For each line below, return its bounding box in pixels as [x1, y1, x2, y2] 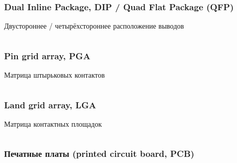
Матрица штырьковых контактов [4, 69, 105, 80]
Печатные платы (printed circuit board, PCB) [4, 147, 195, 160]
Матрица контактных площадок [4, 118, 102, 129]
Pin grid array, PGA [4, 49, 90, 62]
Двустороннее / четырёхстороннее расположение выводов [4, 20, 184, 31]
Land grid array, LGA [4, 98, 97, 111]
